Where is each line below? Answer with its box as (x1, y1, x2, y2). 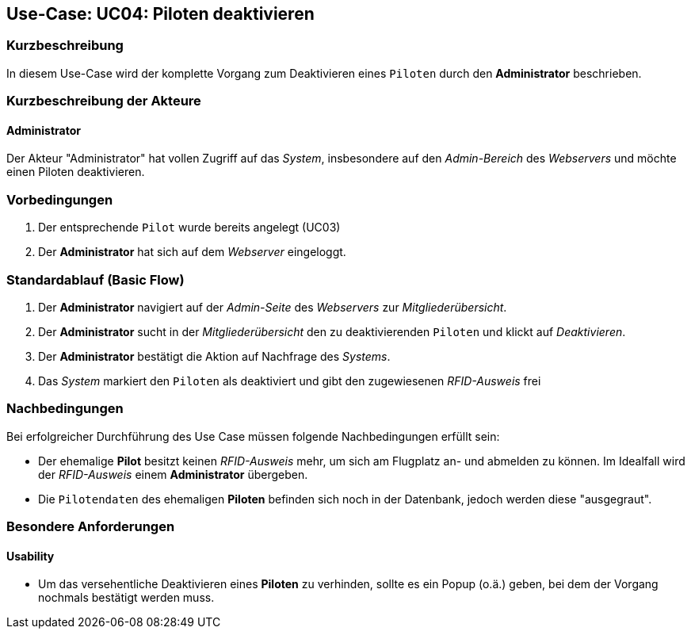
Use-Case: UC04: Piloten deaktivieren (6, 4, 315, 24)
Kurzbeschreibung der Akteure (6, 93, 201, 109)
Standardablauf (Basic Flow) (6, 271, 185, 288)
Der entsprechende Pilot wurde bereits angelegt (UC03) (38, 220, 341, 235)
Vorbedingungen (6, 191, 113, 208)
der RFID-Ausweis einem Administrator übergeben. (38, 467, 308, 481)
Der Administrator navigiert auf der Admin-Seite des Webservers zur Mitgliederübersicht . (38, 300, 507, 314)
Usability (6, 549, 55, 563)
